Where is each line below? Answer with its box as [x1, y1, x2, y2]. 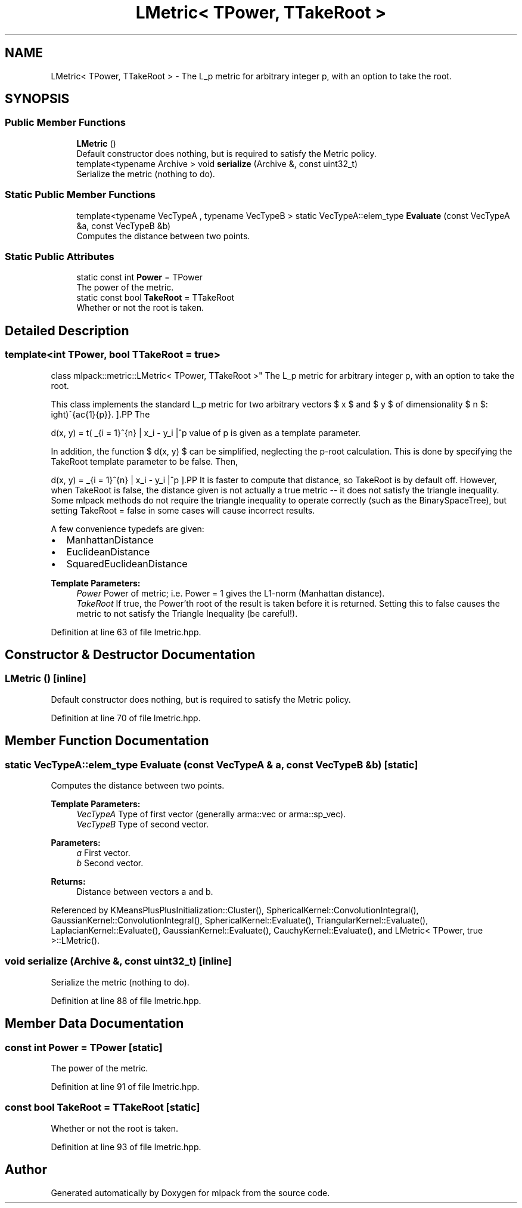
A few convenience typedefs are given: [51, 523, 204, 534]
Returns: [51, 876, 86, 886]
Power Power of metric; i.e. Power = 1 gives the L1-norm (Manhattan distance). [76, 588, 385, 598]
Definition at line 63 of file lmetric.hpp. [51, 626, 201, 637]
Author [5, 1162, 47, 1178]
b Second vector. [76, 857, 144, 868]
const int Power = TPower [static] [5, 1041, 163, 1053]
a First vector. [76, 847, 130, 858]
